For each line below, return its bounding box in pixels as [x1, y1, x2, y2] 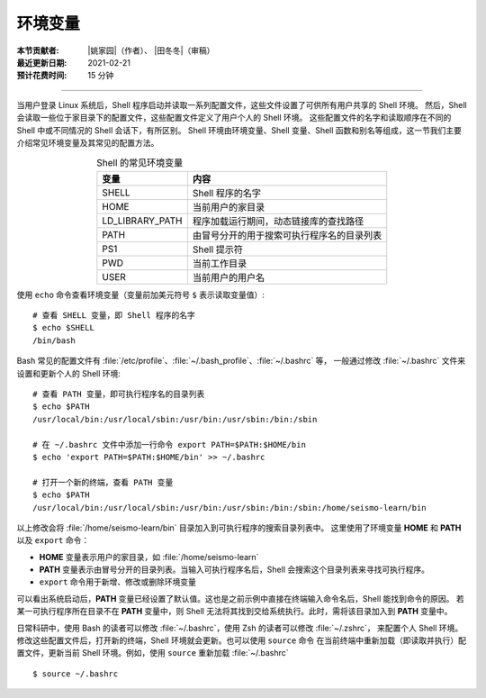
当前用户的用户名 [192, 271, 265, 284]
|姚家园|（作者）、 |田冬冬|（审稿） [87, 45, 215, 56]
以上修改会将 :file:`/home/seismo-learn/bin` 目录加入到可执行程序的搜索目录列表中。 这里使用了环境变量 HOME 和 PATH [16, 522, 462, 533]
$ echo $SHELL [32, 322, 94, 333]
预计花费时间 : [16, 70, 67, 81]
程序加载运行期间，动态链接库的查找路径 [192, 214, 364, 227]
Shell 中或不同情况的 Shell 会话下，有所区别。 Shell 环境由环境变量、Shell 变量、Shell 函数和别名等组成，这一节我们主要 [16, 124, 463, 135]
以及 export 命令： [16, 535, 90, 546]
